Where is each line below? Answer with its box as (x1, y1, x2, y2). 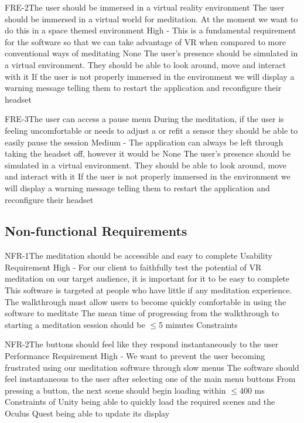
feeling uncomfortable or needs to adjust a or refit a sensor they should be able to (5, 124, 298, 136)
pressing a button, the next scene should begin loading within (5, 384, 226, 396)
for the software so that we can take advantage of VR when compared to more (5, 35, 286, 48)
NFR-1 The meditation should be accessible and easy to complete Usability (5, 249, 272, 262)
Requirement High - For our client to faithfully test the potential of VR (5, 260, 262, 273)
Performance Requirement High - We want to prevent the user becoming (5, 350, 265, 362)
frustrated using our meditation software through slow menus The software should (5, 361, 299, 373)
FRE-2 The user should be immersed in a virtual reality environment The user (5, 1, 285, 13)
